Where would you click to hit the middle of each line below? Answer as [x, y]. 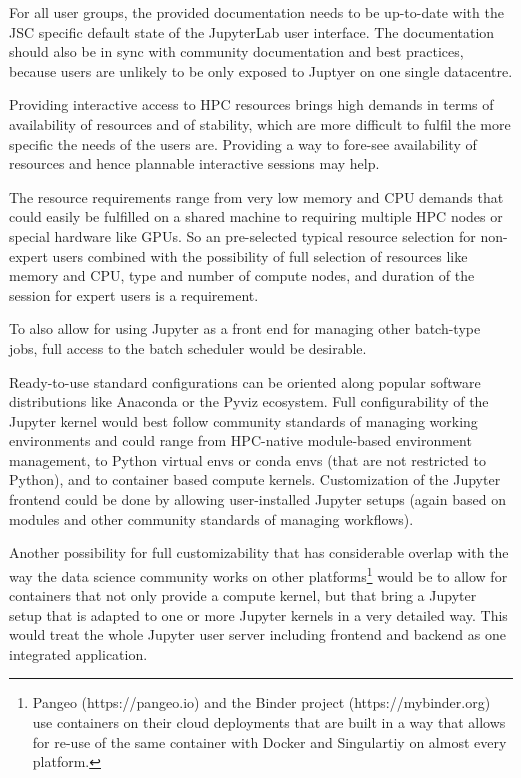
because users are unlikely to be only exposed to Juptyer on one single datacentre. [261, 70]
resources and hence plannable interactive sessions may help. [194, 163]
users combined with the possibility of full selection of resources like [260, 255]
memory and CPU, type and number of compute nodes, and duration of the [242, 275]
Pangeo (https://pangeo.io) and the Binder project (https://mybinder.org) [261, 702]
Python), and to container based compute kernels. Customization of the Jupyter [255, 479]
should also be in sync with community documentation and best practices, [236, 51]
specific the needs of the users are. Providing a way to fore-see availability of [243, 143]
